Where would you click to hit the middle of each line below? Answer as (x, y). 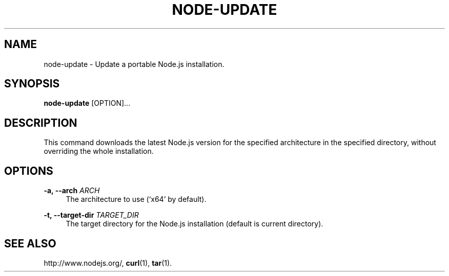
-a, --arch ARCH (72, 191)
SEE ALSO (30, 243)
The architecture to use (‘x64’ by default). (136, 199)
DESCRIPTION (41, 123)
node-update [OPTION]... (87, 103)
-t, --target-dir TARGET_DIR (91, 215)
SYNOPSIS (32, 84)
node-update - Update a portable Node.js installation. (134, 64)
